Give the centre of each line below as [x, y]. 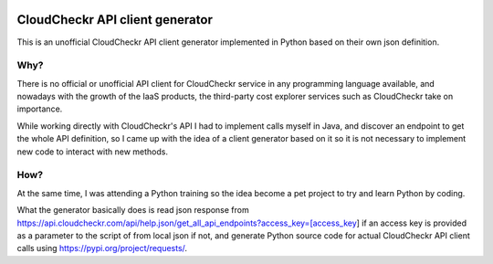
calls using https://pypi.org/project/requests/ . [102, 248]
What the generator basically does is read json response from [133, 210]
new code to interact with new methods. [93, 152]
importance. [40, 109]
